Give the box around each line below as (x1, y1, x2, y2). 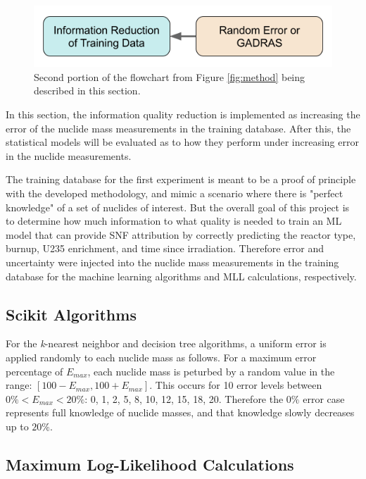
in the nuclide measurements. (6, 148, 132, 163)
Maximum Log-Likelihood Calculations (6, 453, 294, 475)
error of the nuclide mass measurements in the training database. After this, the (6, 120, 351, 135)
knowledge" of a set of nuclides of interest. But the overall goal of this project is (6, 199, 350, 214)
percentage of (6, 363, 63, 378)
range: (6, 378, 32, 392)
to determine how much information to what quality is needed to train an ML (6, 213, 342, 228)
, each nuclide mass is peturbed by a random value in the (87, 363, 335, 378)
